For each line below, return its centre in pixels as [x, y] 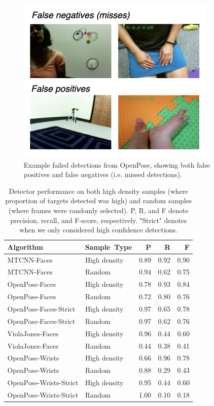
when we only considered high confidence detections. [99, 230]
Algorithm [25, 247]
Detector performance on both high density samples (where [99, 191]
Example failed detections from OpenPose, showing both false [117, 164]
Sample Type [108, 247]
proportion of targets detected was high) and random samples [98, 201]
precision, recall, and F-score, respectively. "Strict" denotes [98, 220]
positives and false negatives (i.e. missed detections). [103, 174]
